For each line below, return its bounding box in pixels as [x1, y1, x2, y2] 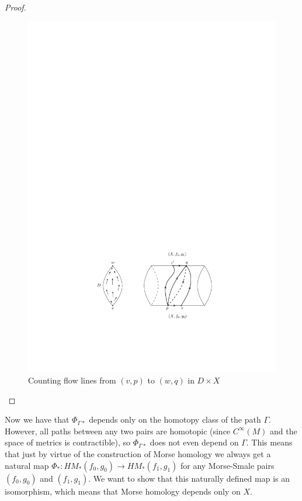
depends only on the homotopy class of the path [89, 413, 261, 426]
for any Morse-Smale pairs [180, 459, 275, 471]
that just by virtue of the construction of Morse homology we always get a [5, 448, 271, 460]
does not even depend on [150, 436, 239, 448]
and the [270, 424, 297, 437]
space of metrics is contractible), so [5, 436, 131, 448]
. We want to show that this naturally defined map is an [88, 472, 290, 484]
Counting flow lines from [28, 374, 116, 386]
